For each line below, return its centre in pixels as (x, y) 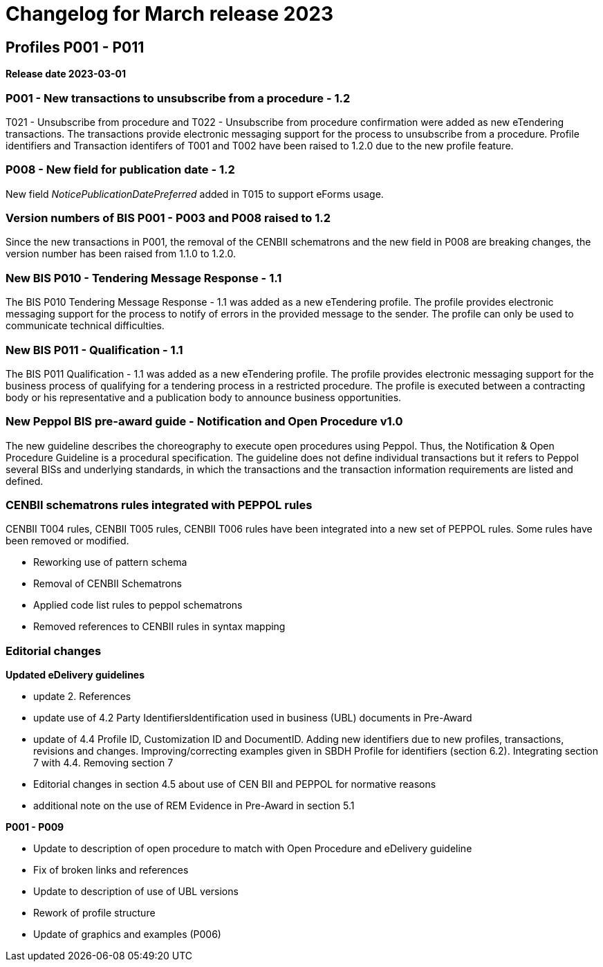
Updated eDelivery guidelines (75, 675)
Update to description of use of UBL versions (136, 892)
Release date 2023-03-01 (66, 74)
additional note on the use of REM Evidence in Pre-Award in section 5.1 (194, 806)
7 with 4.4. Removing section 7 (103, 763)
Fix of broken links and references (111, 870)
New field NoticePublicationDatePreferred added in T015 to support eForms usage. (195, 194)
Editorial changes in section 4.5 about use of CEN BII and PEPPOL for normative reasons (235, 784)
